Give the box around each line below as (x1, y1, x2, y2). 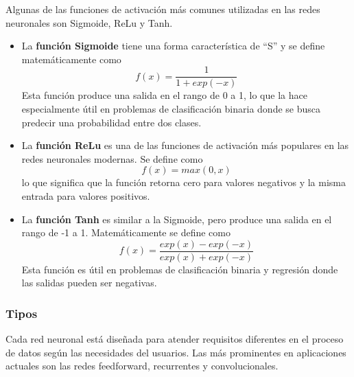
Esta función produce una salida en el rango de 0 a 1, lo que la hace (21, 88, 307, 102)
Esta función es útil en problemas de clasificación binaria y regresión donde (21, 262, 338, 276)
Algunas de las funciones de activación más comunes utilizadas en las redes (5, 2, 320, 16)
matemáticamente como (21, 52, 121, 66)
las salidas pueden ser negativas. (21, 275, 157, 290)
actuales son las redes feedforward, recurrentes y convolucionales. (5, 358, 279, 373)
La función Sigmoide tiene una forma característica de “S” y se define (21, 38, 325, 53)
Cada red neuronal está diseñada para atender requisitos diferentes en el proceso (5, 332, 344, 346)
